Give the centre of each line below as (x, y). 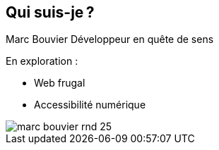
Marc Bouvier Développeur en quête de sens (110, 39)
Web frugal (60, 83)
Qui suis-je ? (50, 12)
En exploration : (42, 61)
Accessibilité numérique (90, 105)
